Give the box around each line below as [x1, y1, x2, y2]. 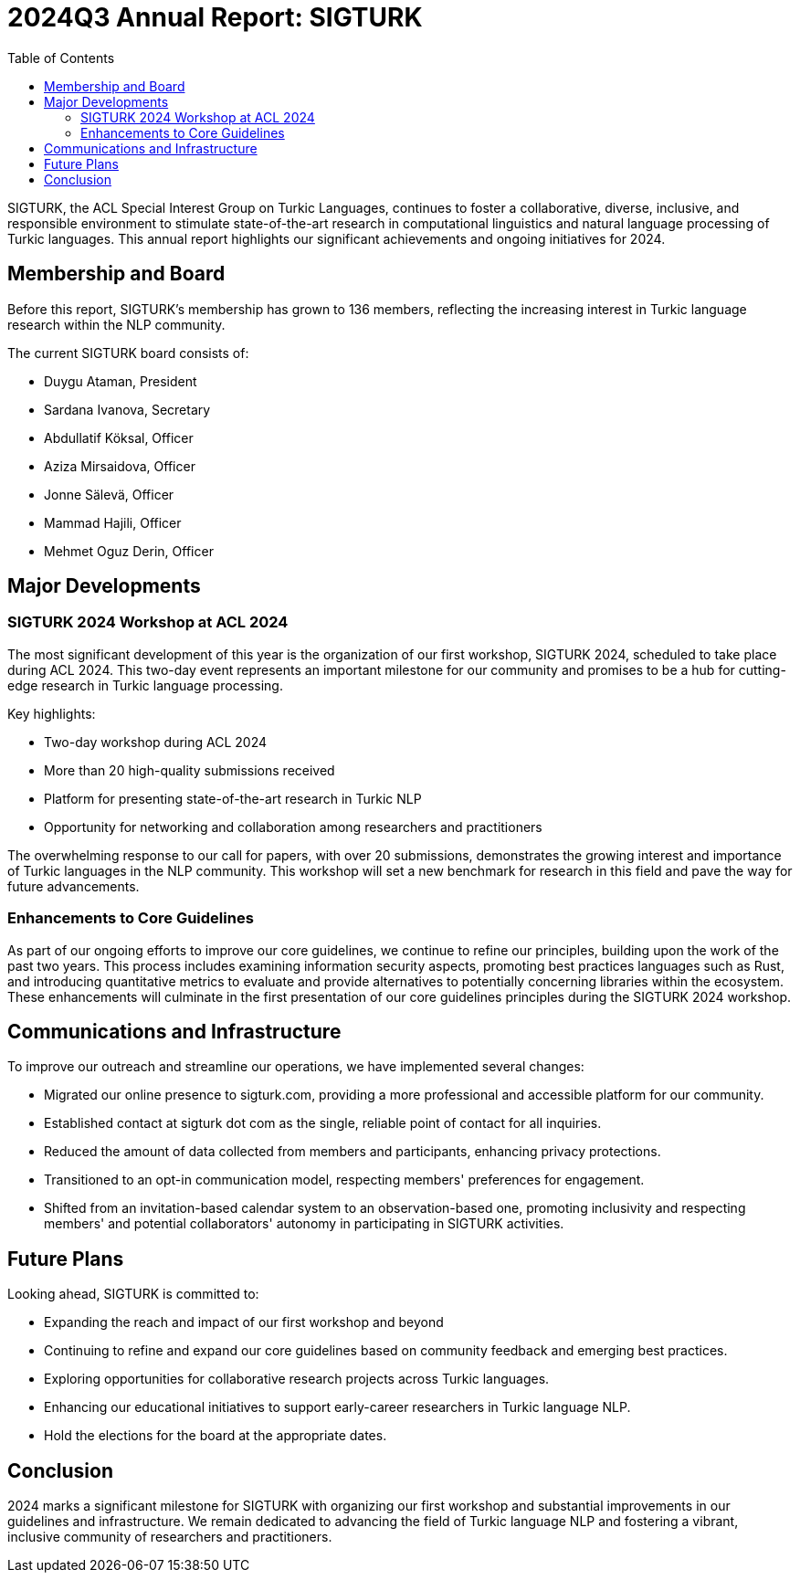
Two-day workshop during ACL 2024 [44, 733, 268, 750]
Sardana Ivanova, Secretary [44, 401, 211, 417]
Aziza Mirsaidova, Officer [44, 458, 195, 474]
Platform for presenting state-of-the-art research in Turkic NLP [44, 790, 422, 806]
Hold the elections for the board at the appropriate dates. [44, 1427, 387, 1444]
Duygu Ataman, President [44, 373, 197, 389]
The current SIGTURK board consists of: [7, 344, 249, 361]
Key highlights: [7, 705, 96, 722]
